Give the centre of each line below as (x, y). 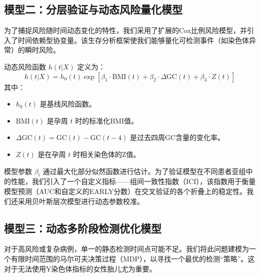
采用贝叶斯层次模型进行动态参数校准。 (81, 201)
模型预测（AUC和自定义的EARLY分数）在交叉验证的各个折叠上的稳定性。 (125, 191)
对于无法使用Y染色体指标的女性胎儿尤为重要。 (80, 268)
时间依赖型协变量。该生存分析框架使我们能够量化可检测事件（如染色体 (133, 40)
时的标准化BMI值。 (106, 120)
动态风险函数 (25, 66)
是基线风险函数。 (68, 104)
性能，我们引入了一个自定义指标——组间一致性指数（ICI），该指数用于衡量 (133, 181)
